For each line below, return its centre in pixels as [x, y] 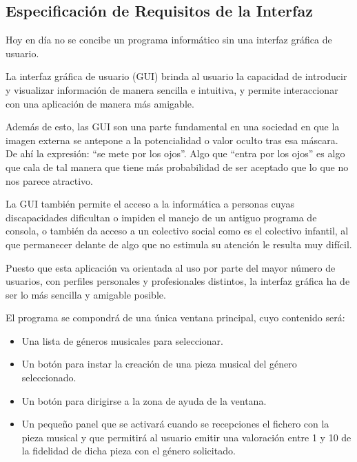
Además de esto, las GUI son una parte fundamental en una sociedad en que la [173, 127]
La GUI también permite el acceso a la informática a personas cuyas [150, 204]
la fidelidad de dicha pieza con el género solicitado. [129, 451]
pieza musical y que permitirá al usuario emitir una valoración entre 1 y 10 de [186, 437]
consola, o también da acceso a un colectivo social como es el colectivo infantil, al [177, 231]
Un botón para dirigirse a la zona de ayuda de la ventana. [144, 400]
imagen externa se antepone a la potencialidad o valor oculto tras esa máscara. [172, 140]
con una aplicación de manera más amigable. [100, 103]
